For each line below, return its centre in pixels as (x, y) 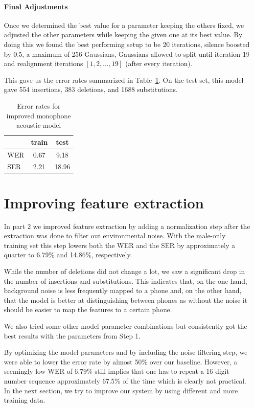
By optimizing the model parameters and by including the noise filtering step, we (126, 352)
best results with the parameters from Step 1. (72, 335)
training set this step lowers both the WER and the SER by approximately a (120, 245)
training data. (25, 400)
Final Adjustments (36, 6)
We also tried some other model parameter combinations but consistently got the (126, 326)
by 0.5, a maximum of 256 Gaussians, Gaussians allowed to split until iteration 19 (127, 54)
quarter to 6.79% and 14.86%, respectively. (68, 255)
